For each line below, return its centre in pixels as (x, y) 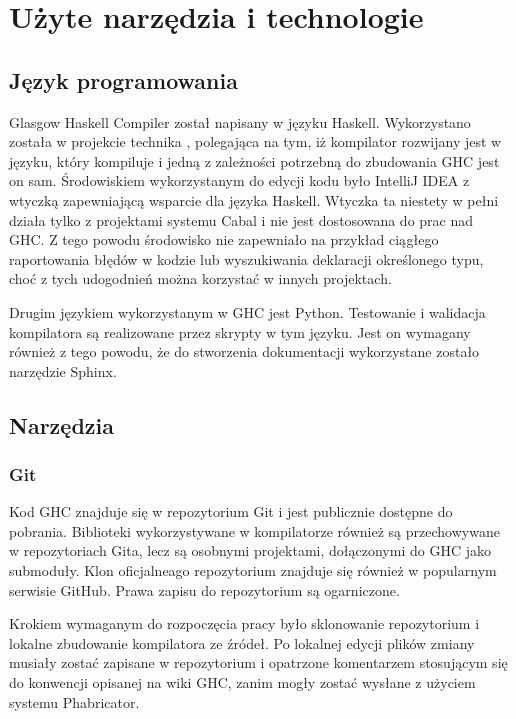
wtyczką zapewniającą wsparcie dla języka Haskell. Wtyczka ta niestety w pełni (254, 199)
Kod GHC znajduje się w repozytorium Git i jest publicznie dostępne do (231, 511)
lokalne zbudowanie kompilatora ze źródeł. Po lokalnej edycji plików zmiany (242, 642)
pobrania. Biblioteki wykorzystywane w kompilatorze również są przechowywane (254, 530)
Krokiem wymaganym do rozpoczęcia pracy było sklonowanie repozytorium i (244, 623)
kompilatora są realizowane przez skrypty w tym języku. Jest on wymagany (240, 331)
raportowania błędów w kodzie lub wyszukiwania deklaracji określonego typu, (246, 258)
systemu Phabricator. (74, 701)
